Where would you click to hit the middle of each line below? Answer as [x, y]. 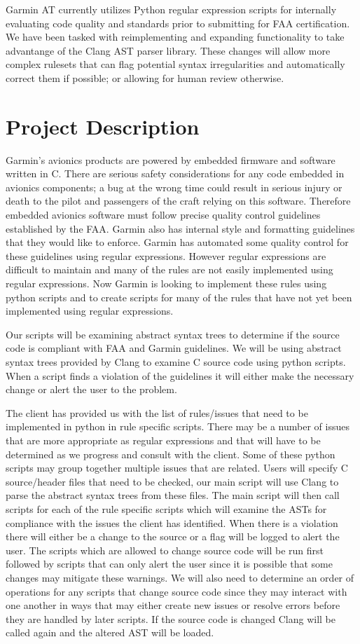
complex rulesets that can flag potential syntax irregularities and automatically [175, 64]
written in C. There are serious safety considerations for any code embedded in [175, 173]
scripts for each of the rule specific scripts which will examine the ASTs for [166, 508]
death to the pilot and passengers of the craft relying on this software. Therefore [178, 201]
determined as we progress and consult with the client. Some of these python [171, 454]
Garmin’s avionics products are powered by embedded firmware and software [171, 159]
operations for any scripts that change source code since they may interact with [176, 591]
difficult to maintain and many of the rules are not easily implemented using [169, 269]
